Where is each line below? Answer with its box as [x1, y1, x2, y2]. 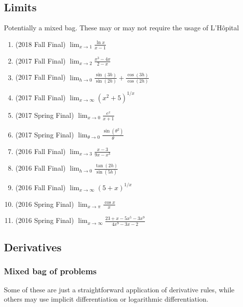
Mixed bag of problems [4, 265, 97, 277]
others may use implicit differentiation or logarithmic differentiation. [4, 294, 208, 304]
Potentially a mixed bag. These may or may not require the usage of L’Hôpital [4, 22, 239, 33]
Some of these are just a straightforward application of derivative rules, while [4, 284, 235, 294]
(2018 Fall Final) [15, 39, 66, 49]
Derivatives [4, 239, 62, 254]
